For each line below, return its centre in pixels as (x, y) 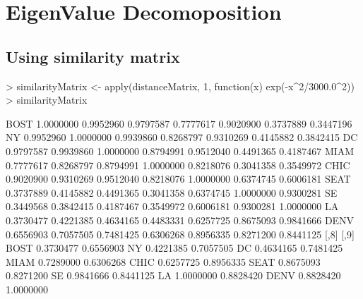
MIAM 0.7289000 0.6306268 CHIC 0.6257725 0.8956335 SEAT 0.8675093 (163, 261)
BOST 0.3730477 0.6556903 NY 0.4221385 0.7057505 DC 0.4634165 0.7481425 (174, 248)
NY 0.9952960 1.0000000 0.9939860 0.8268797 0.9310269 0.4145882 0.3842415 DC (182, 137)
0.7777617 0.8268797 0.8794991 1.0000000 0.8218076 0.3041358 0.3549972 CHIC (178, 165)
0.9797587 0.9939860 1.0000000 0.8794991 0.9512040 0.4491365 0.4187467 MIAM (180, 151)
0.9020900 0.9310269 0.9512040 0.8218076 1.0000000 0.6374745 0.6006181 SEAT (178, 179)
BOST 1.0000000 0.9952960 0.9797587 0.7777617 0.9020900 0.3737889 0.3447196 (179, 123)
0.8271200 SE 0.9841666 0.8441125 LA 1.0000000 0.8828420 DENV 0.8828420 (173, 275)
